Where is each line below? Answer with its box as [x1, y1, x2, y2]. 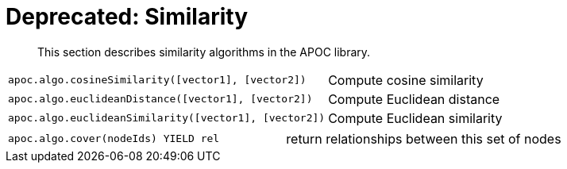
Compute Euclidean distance [328, 90, 500, 107]
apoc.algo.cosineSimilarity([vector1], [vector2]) [8, 74, 307, 86]
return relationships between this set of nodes [286, 130, 561, 147]
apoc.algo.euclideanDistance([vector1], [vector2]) [8, 93, 313, 106]
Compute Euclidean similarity [328, 109, 503, 126]
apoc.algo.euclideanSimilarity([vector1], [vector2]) [8, 112, 326, 125]
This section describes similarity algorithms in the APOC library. [37, 44, 371, 59]
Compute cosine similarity [328, 71, 484, 88]
